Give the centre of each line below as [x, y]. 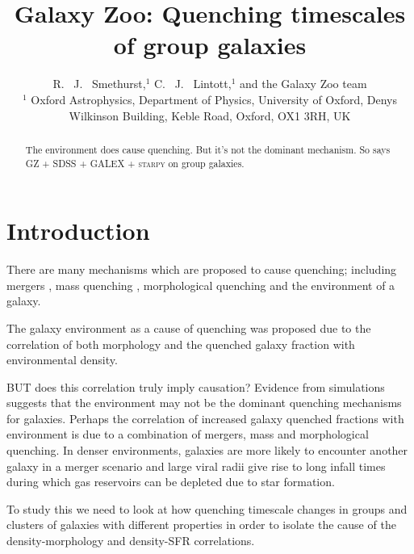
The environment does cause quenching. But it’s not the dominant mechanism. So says [208, 149]
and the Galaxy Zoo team [303, 84]
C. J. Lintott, [192, 84]
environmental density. [62, 360]
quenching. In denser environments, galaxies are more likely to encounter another [207, 450]
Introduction [78, 231]
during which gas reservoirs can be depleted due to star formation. [171, 482]
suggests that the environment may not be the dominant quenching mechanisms [204, 403]
